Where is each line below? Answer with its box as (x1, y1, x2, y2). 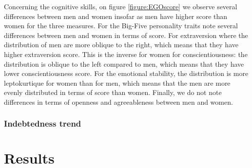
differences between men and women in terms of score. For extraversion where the (4, 30, 248, 40)
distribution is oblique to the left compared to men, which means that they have (4, 58, 244, 69)
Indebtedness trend (4, 117, 81, 130)
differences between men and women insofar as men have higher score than (4, 11, 228, 21)
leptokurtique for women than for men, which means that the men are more (4, 77, 231, 88)
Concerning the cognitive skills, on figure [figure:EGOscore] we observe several (4, 1, 237, 11)
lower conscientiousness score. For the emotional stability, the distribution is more (4, 68, 249, 78)
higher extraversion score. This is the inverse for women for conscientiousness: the (4, 49, 248, 59)
